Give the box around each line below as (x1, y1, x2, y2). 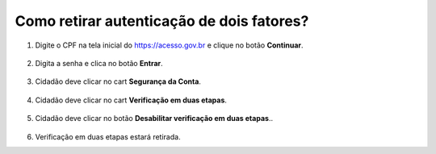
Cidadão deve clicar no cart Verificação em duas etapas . (35, 95, 228, 105)
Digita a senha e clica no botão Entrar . (35, 58, 163, 68)
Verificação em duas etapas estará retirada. (35, 131, 181, 141)
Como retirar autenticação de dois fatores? (15, 12, 309, 30)
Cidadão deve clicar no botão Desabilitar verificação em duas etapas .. (35, 114, 274, 123)
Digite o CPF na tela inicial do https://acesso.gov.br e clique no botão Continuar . (35, 40, 304, 50)
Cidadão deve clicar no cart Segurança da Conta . (35, 77, 202, 86)
